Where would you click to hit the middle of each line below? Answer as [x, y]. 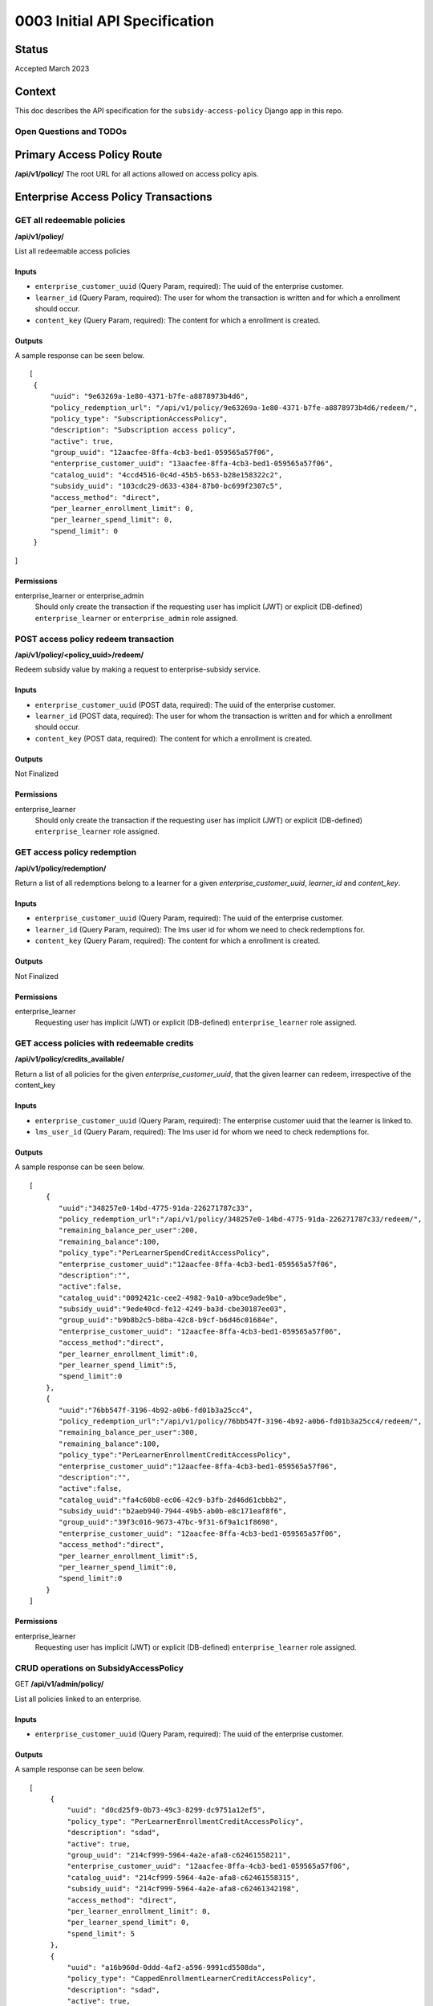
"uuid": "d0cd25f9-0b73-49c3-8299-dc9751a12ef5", [166, 1810]
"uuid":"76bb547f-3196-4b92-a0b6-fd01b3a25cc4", [156, 1410]
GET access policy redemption [75, 852]
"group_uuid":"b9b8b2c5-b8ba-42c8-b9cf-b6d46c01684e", [169, 1320]
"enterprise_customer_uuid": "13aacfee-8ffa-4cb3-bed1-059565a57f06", [192, 464]
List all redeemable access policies [73, 251]
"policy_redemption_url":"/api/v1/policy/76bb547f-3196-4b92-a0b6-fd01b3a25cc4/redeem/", [241, 1421]
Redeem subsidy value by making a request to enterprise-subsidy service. [138, 669]
